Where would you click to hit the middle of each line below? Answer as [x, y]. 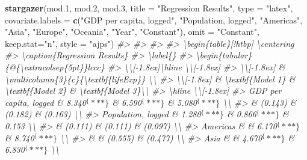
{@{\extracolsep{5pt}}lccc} [55, 66]
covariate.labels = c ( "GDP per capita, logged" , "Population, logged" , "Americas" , [154, 20]
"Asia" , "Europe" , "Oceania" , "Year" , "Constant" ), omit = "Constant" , [132, 32]
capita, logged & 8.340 [45, 102]
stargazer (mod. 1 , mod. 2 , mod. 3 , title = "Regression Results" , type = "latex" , [149, 8]
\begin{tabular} [224, 55]
